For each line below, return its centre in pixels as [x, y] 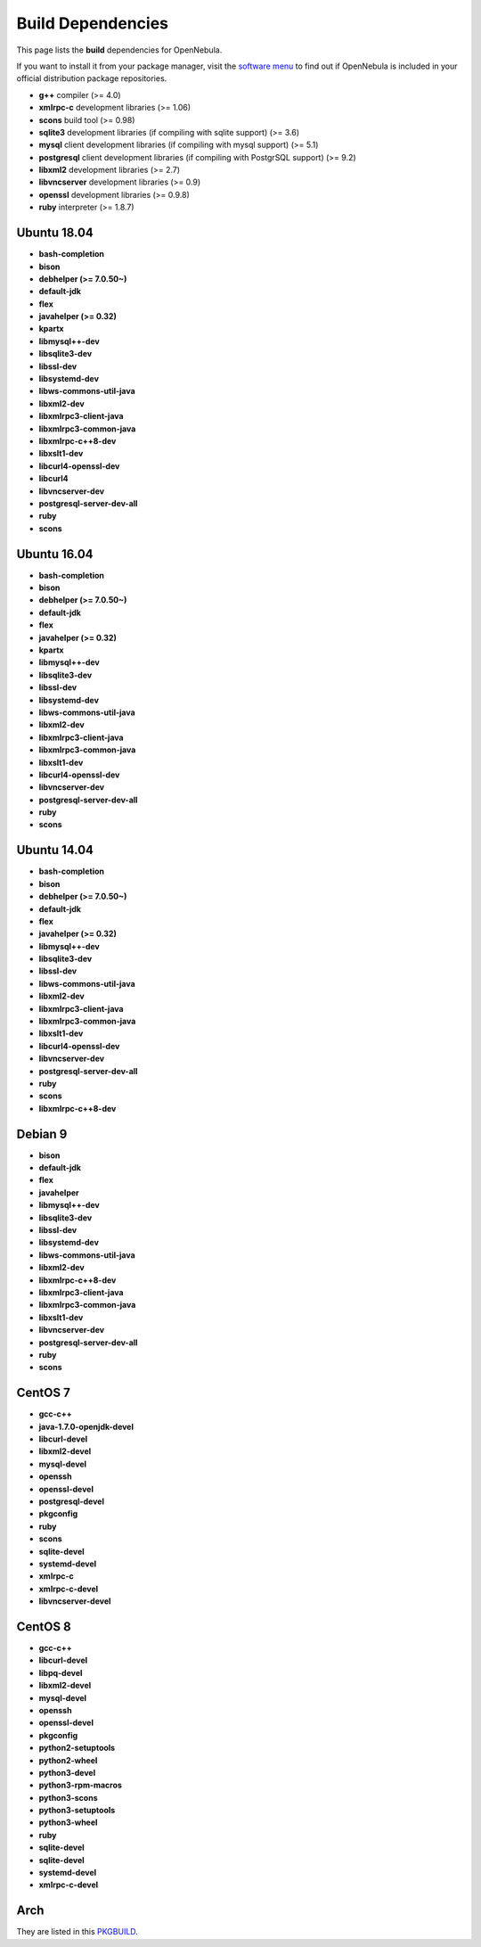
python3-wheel [68, 1822]
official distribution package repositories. [92, 78]
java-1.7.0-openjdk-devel [86, 1426]
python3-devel [67, 1772]
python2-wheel [68, 1760]
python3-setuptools [77, 1811]
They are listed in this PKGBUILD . [77, 1932]
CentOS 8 [44, 1627]
